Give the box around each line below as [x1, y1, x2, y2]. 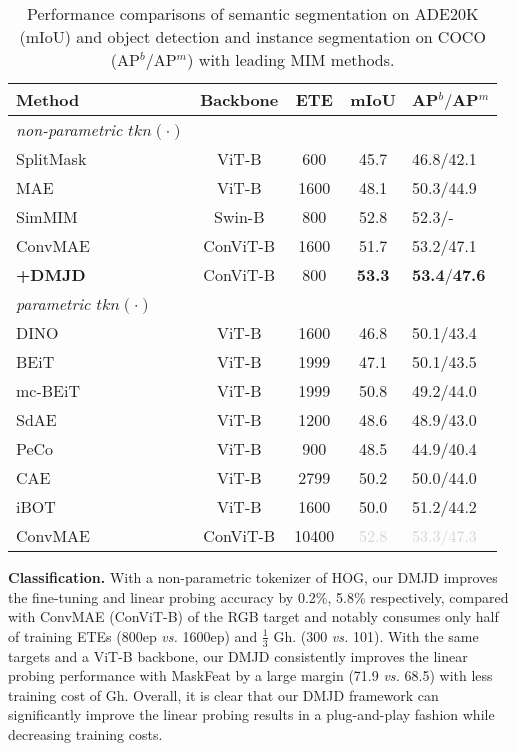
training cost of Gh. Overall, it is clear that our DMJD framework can [8, 684, 439, 705]
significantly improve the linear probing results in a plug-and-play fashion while [8, 704, 495, 725]
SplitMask [16, 147, 87, 170]
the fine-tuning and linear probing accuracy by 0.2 [8, 586, 316, 607]
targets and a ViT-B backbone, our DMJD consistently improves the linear [8, 645, 468, 666]
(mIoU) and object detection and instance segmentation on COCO [19, 25, 486, 48]
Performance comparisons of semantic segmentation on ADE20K [27, 2, 479, 25]
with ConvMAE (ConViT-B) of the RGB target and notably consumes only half [8, 606, 499, 627]
